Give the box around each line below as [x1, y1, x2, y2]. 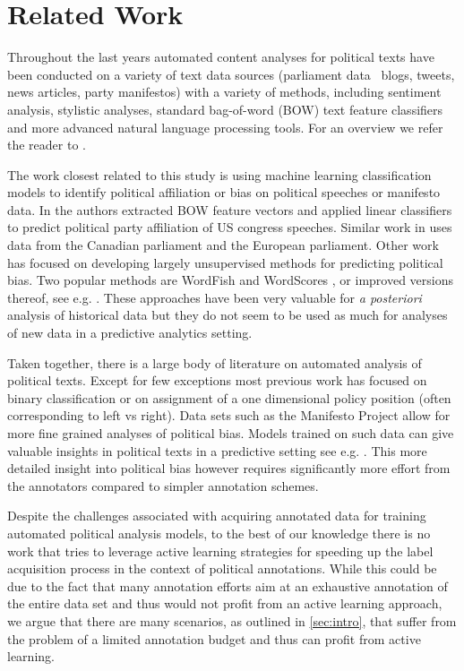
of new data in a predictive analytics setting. [7, 323, 253, 342]
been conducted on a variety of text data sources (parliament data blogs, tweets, [7, 65, 455, 83]
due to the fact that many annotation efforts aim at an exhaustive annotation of [7, 576, 448, 595]
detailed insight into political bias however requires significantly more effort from [7, 459, 451, 477]
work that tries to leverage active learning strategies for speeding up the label [7, 541, 434, 560]
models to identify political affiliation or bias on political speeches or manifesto [7, 183, 441, 202]
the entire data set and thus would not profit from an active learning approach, [7, 594, 443, 613]
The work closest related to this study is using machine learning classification [7, 165, 432, 184]
